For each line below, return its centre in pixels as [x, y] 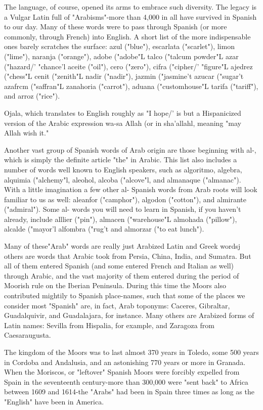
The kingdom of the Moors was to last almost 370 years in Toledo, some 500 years [131, 352]
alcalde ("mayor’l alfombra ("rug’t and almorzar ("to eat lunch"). [104, 229]
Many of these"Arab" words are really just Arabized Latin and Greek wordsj [122, 246]
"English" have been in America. [54, 401]
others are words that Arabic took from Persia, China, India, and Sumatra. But [128, 256]
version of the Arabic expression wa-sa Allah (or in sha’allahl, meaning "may [123, 123]
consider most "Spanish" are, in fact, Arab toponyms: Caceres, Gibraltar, [117, 305]
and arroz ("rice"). [32, 96]
